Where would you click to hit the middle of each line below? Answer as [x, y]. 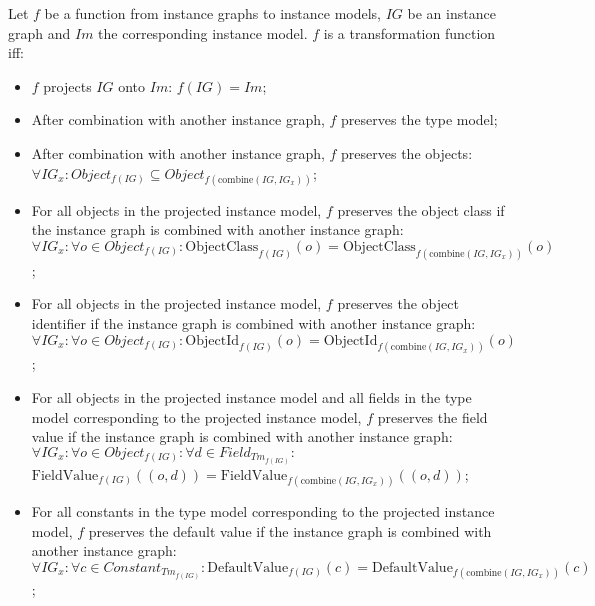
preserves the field [432, 416]
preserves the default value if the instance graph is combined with [290, 530]
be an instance [451, 13]
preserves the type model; [419, 119]
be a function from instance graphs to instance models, [213, 13]
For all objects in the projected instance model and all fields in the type [251, 397]
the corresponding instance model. [203, 32]
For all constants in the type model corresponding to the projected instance [263, 511]
